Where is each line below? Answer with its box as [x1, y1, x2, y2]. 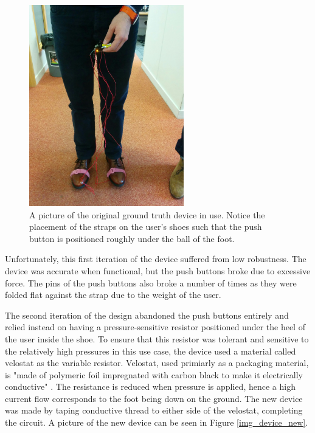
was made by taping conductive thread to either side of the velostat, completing [5, 404, 303, 417]
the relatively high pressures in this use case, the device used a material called [5, 344, 296, 357]
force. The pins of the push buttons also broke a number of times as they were [5, 276, 297, 289]
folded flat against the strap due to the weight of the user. [5, 288, 221, 301]
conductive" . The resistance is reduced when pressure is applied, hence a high [5, 380, 296, 393]
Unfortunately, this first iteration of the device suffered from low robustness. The [5, 252, 306, 265]
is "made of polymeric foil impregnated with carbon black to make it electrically [5, 368, 303, 381]
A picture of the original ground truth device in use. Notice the [29, 208, 265, 221]
